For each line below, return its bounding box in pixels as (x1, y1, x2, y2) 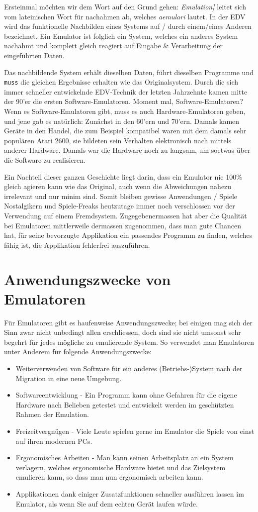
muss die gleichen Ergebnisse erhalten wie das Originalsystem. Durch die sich (4, 77, 239, 87)
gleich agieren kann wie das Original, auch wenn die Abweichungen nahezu (4, 181, 232, 192)
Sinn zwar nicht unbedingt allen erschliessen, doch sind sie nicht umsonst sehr (4, 327, 241, 337)
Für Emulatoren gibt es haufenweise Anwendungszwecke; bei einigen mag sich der (4, 317, 253, 327)
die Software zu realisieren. (4, 154, 86, 165)
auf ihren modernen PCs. (15, 435, 92, 446)
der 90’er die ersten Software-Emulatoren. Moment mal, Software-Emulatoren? (4, 96, 244, 106)
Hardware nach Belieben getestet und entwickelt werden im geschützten (15, 399, 234, 410)
